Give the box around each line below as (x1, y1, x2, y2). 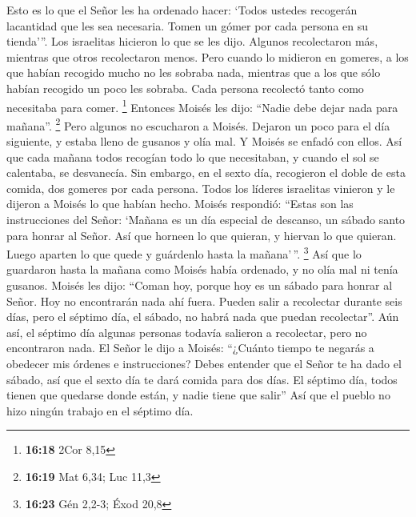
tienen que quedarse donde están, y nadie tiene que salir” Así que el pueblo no (6, 387, 390, 403)
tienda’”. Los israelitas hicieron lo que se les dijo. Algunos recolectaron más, (6, 33, 378, 50)
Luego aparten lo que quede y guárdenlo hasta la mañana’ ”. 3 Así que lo (6, 243, 362, 262)
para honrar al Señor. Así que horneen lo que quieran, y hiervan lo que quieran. (6, 226, 397, 243)
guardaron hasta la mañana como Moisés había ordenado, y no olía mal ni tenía (6, 261, 398, 278)
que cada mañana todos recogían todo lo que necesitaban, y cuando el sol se (6, 148, 379, 165)
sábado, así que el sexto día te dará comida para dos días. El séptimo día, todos (6, 371, 398, 387)
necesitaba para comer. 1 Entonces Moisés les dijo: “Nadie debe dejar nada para (6, 96, 398, 115)
